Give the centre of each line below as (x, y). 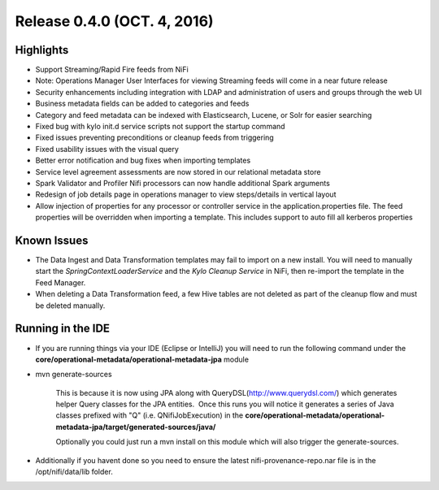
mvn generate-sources (74, 375)
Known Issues (52, 240)
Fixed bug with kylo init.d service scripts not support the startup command (160, 127)
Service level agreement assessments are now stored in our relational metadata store (178, 171)
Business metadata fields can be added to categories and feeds (142, 104)
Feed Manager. (61, 282)
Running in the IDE (62, 329)
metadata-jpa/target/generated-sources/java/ (136, 427)
